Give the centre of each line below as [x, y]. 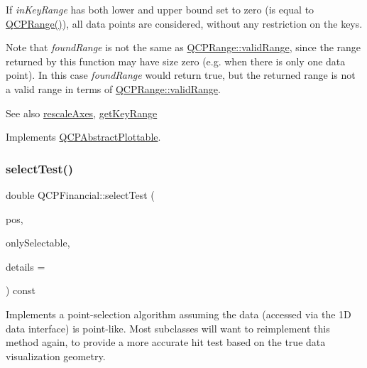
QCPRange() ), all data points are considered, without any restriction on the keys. [184, 23]
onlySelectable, [38, 243]
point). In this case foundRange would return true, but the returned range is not [181, 75]
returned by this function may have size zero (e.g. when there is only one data [176, 61]
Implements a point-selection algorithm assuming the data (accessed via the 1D [179, 314]
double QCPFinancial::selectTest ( [80, 194]
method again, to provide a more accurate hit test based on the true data [166, 342]
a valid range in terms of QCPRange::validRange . [113, 88]
